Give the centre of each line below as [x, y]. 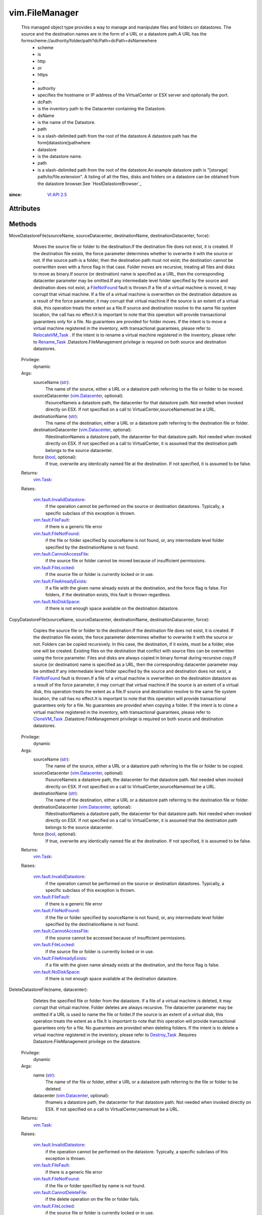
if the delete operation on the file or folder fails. [92, 1199]
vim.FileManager [44, 13]
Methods [23, 224]
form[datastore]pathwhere [64, 143]
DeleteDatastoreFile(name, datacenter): [49, 989]
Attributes [25, 208]
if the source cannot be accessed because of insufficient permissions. [116, 937]
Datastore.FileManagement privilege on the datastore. [87, 1041]
